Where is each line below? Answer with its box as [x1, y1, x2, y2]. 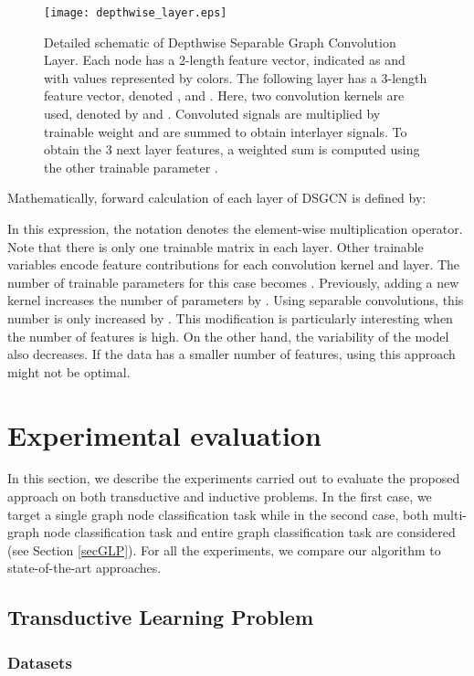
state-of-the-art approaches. [7, 558, 162, 577]
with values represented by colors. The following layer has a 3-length [44, 68, 427, 87]
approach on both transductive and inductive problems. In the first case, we [7, 487, 432, 506]
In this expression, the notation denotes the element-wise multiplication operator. [7, 219, 463, 238]
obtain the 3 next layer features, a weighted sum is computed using [44, 140, 420, 159]
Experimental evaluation [7, 416, 321, 453]
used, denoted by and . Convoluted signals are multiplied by [44, 104, 381, 123]
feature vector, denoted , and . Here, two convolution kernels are [44, 86, 405, 105]
